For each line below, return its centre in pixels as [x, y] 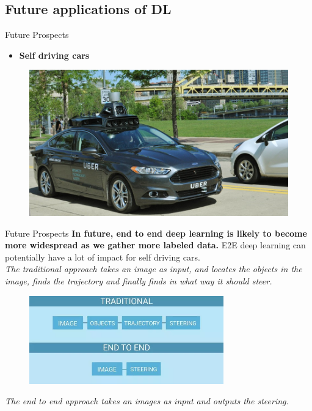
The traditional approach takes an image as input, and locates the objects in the [154, 269]
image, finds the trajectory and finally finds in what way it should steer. [139, 280]
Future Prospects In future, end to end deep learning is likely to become [156, 233]
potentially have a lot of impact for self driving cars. [103, 257]
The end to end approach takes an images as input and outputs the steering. [147, 401]
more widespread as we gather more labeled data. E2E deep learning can [155, 245]
